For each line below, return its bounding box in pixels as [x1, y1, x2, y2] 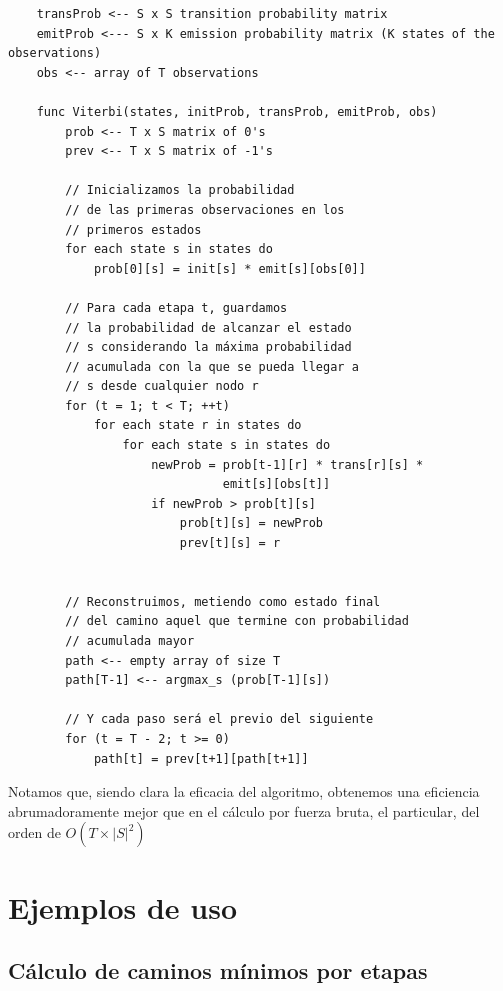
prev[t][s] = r [179, 536, 281, 551]
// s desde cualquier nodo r [65, 379, 259, 394]
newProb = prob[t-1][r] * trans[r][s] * [151, 457, 424, 472]
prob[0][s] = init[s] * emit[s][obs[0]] [93, 261, 366, 276]
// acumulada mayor [65, 634, 195, 648]
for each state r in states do [93, 418, 302, 433]
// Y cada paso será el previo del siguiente [65, 712, 374, 727]
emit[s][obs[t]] [222, 477, 331, 492]
